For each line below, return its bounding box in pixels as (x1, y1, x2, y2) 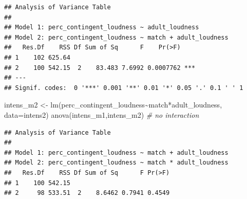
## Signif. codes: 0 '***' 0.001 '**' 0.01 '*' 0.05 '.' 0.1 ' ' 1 (4, 84, 243, 92)
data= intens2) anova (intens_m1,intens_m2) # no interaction (4, 109, 199, 120)
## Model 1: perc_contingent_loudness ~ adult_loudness (4, 24, 199, 31)
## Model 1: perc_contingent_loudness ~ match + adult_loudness (4, 149, 229, 156)
